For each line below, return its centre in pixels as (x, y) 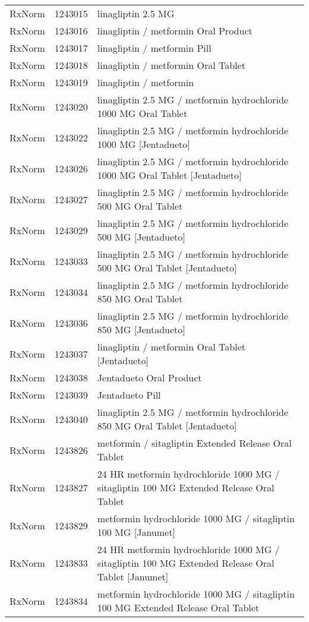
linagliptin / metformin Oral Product (175, 31)
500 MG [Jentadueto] (141, 237)
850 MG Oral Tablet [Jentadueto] (167, 426)
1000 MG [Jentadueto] (144, 144)
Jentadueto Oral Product (149, 378)
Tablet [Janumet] (133, 577)
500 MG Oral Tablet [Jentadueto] (167, 268)
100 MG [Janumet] (136, 532)
